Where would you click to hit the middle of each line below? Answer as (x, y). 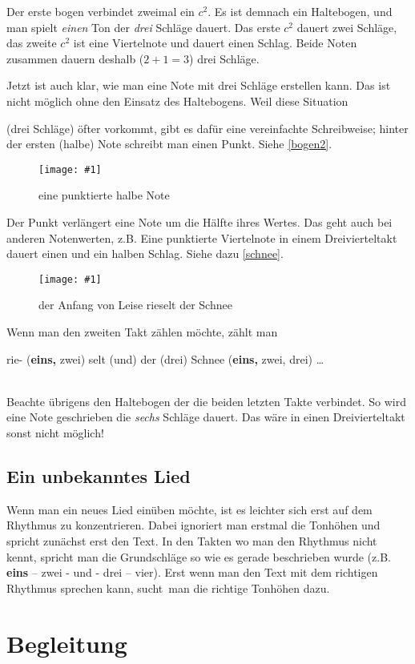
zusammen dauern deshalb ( (75, 58)
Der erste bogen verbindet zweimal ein (101, 11)
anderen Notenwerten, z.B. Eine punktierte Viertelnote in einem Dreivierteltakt (202, 237)
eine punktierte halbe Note (104, 195)
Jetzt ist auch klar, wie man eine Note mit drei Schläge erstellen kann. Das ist (199, 85)
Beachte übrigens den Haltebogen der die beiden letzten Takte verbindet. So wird (206, 401)
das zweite (32, 43)
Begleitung (67, 643)
